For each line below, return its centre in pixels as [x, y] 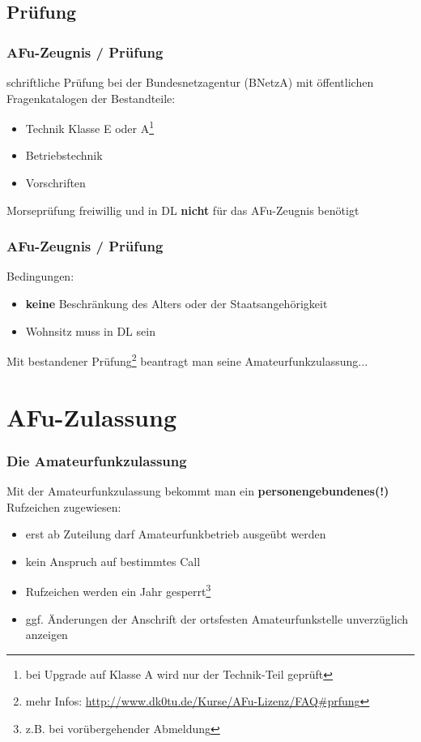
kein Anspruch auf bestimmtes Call [113, 561]
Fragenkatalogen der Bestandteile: [91, 98]
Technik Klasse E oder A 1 [90, 127]
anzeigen [47, 635]
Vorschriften [55, 183]
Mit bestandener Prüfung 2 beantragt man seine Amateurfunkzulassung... [187, 360]
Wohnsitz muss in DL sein [90, 330]
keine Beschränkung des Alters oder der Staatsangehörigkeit [176, 304]
